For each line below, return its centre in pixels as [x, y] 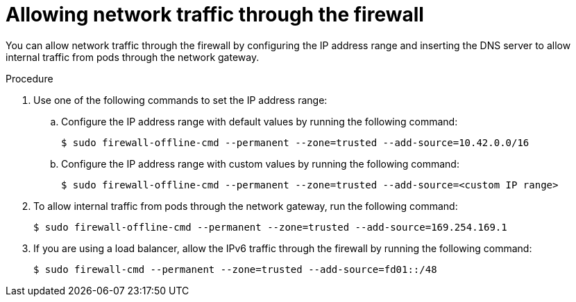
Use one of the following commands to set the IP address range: [180, 100]
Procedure [29, 78]
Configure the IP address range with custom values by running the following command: [260, 163]
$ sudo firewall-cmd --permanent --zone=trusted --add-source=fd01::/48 [235, 269]
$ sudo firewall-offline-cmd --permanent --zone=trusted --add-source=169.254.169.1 [270, 227]
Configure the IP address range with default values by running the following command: [260, 121]
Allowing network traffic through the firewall [215, 15]
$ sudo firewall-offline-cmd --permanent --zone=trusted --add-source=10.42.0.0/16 [295, 142]
